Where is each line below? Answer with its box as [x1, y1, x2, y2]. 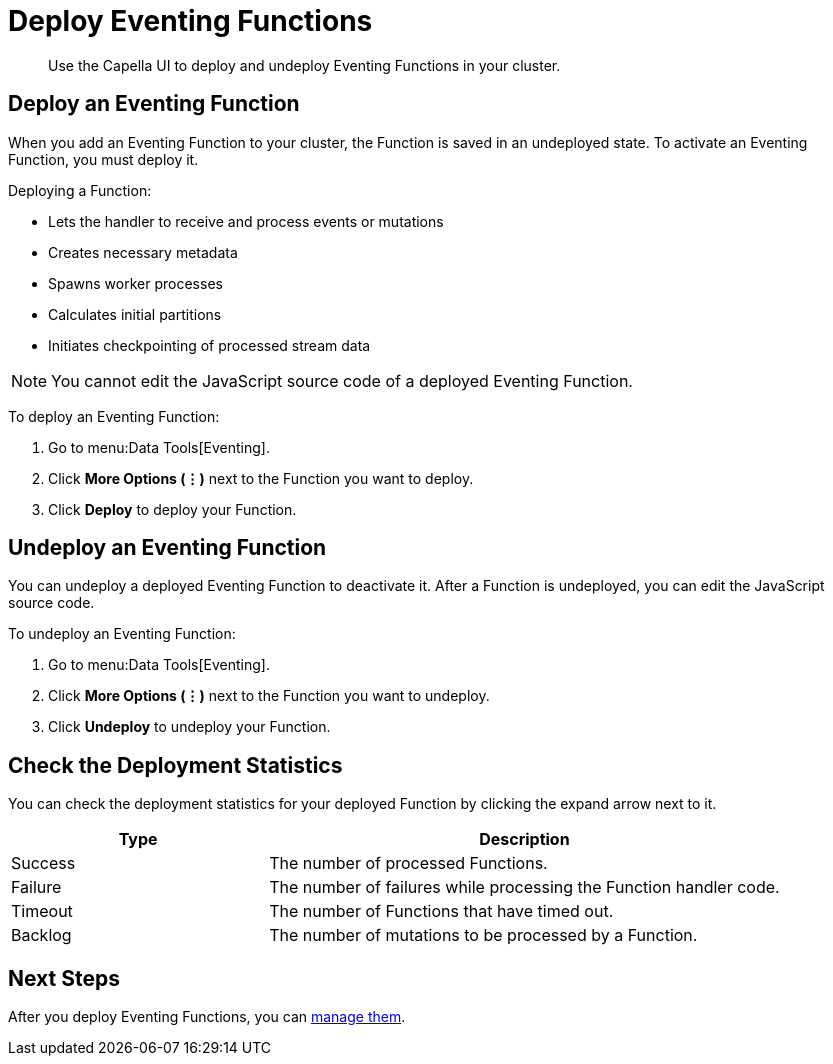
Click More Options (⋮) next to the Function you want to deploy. [48, 469, 474, 487]
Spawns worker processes [48, 274, 223, 292]
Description [479, 829, 570, 850]
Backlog [11, 925, 72, 946]
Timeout [11, 901, 73, 922]
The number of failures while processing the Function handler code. [269, 877, 780, 898]
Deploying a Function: [8, 181, 152, 199]
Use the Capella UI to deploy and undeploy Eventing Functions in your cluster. [48, 56, 561, 74]
